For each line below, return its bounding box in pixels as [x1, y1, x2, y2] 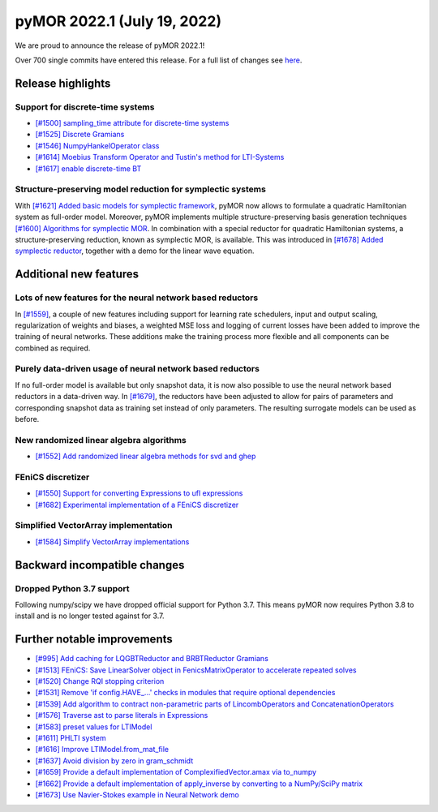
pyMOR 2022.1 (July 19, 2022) [15, 12, 222, 30]
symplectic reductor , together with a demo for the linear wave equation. [15, 246, 255, 256]
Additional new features [15, 268, 140, 281]
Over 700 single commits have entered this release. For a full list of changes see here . [15, 55, 303, 65]
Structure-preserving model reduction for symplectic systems [15, 183, 267, 195]
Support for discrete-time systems [15, 101, 155, 113]
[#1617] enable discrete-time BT [35, 163, 142, 174]
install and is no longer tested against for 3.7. [15, 611, 165, 621]
